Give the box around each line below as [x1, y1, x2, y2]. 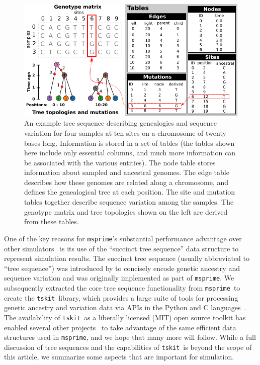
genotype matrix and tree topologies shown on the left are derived [24, 206, 228, 217]
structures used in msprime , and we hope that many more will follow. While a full [4, 332, 256, 342]
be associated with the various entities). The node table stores [24, 157, 216, 167]
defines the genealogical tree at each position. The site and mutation [24, 187, 235, 197]
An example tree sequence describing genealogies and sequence [24, 118, 217, 128]
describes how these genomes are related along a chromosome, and [24, 176, 229, 187]
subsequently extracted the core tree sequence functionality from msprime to [4, 282, 240, 293]
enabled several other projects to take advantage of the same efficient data [4, 322, 236, 332]
